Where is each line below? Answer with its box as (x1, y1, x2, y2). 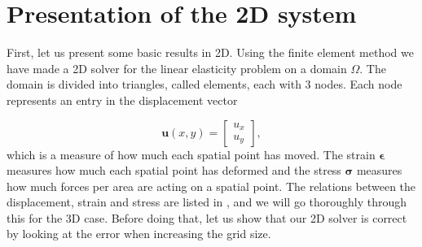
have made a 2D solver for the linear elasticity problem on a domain (7, 59, 347, 76)
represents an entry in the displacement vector (7, 91, 238, 108)
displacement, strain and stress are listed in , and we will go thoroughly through (7, 193, 407, 210)
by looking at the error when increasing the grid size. (7, 225, 271, 242)
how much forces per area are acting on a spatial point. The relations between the (7, 177, 416, 194)
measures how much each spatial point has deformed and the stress (7, 162, 341, 179)
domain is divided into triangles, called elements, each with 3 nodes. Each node (7, 76, 402, 93)
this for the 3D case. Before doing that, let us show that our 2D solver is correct (7, 209, 407, 226)
